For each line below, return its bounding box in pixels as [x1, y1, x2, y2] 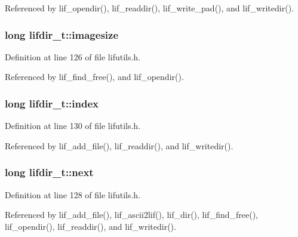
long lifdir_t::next [5, 165, 94, 180]
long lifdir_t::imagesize [5, 27, 119, 42]
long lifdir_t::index [5, 96, 99, 110]
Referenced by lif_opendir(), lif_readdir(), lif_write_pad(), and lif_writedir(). [5, 2, 294, 14]
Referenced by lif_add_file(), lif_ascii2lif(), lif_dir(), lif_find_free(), [5, 208, 258, 221]
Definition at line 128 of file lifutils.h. [5, 188, 141, 201]
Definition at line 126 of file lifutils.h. [5, 50, 141, 63]
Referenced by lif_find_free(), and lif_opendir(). [5, 70, 184, 83]
